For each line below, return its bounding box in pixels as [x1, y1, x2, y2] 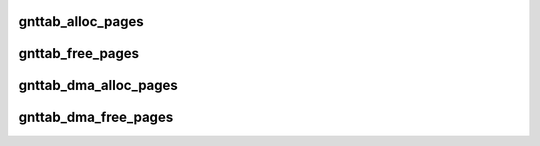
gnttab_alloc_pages [18, 13, 144, 30]
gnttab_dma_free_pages [18, 109, 174, 126]
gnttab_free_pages [18, 45, 140, 62]
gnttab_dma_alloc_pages [18, 77, 179, 94]
